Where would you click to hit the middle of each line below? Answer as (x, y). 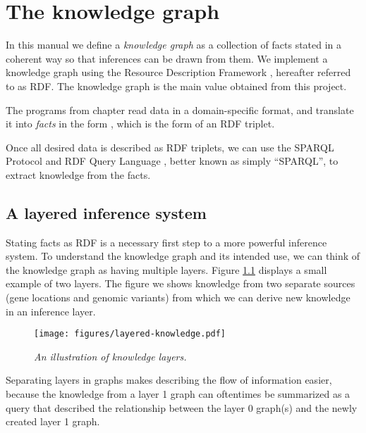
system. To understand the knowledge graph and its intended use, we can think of (183, 256)
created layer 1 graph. (53, 421)
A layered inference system (106, 212)
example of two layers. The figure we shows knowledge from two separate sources (181, 283)
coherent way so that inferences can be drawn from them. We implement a (167, 58)
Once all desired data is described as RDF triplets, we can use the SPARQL (170, 147)
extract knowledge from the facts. (78, 174)
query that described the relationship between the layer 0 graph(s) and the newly (182, 407)
